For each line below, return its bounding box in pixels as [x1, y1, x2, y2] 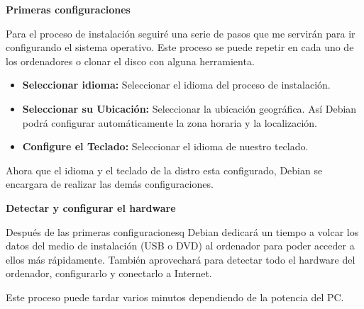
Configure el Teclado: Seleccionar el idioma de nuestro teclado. [22, 139, 309, 154]
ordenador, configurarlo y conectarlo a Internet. [6, 266, 212, 281]
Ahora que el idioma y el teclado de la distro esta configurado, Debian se [6, 162, 323, 177]
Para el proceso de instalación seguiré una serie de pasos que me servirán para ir [6, 26, 355, 40]
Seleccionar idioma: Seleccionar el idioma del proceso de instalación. [22, 77, 331, 92]
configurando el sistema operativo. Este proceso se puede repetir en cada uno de [6, 40, 354, 55]
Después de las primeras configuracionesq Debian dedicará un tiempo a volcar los [6, 224, 359, 239]
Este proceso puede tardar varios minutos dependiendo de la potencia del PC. [6, 289, 344, 304]
